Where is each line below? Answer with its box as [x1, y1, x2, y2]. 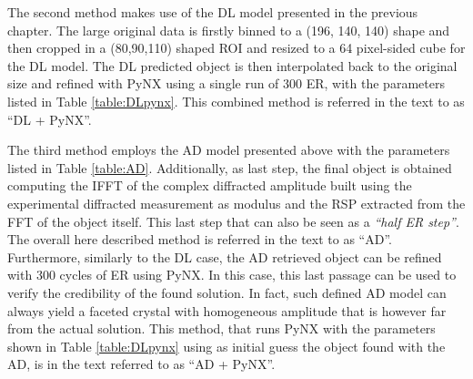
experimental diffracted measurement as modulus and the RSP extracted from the [7, 193, 466, 212]
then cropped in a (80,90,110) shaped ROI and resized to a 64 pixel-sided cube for [7, 38, 466, 57]
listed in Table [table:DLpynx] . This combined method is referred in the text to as [7, 91, 465, 110]
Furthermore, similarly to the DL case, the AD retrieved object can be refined [7, 247, 442, 266]
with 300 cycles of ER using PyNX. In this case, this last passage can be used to [7, 265, 457, 284]
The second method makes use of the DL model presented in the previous [7, 3, 418, 21]
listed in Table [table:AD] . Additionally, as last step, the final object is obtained [7, 158, 452, 177]
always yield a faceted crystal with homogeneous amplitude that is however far [7, 301, 447, 320]
